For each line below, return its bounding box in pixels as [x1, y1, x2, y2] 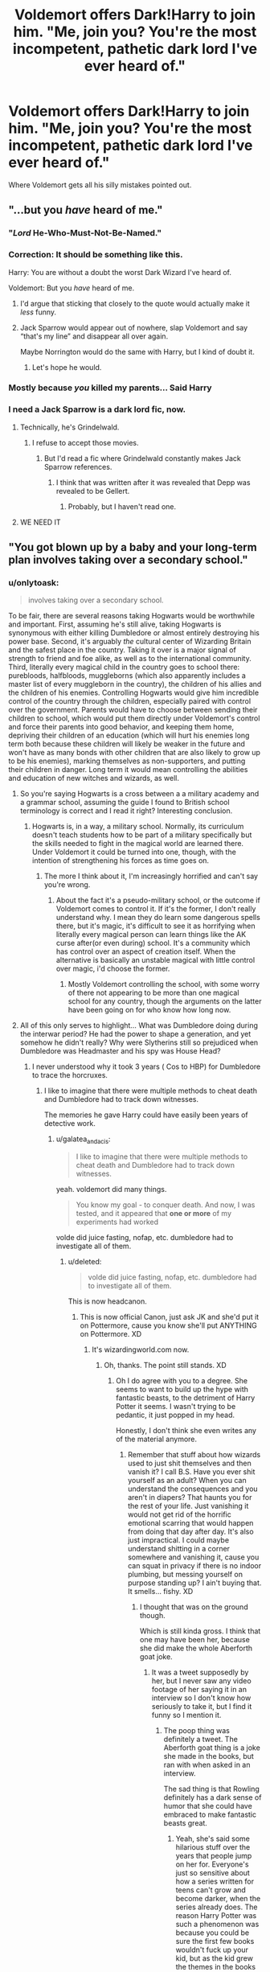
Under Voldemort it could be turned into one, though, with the [31, 847, 237, 857]
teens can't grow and [175, 1885, 247, 1895]
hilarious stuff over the [175, 1843, 251, 1852]
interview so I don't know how [151, 1693, 252, 1703]
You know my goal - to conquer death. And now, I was [76, 1200, 256, 1210]
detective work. [43, 1119, 96, 1128]
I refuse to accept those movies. [31, 438, 139, 447]
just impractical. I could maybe [127, 1535, 230, 1545]
